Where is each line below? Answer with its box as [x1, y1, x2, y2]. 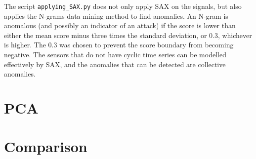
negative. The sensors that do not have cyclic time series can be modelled [4, 49, 226, 60]
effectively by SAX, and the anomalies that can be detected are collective [4, 59, 226, 69]
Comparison [4, 136, 87, 157]
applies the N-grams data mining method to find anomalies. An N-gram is [4, 10, 228, 21]
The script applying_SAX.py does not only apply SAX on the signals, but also [4, 1, 242, 11]
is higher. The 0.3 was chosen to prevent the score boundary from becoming [4, 40, 234, 50]
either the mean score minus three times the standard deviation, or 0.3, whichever [4, 30, 252, 40]
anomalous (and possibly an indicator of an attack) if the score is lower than [4, 20, 236, 31]
